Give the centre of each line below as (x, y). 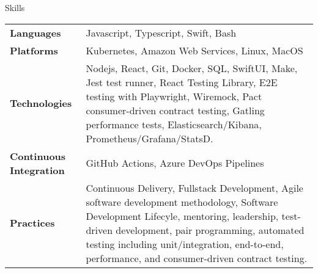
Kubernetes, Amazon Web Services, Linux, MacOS (194, 50)
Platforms (34, 50)
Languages (35, 32)
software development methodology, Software (182, 202)
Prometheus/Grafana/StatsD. (150, 138)
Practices (32, 223)
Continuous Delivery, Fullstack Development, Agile (194, 187)
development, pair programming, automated (210, 230)
